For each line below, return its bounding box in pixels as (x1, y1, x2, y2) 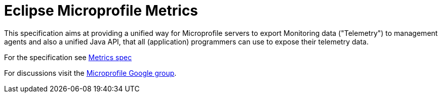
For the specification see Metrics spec (4, 53, 132, 62)
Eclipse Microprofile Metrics (4, 2, 198, 19)
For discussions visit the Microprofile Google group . (4, 68, 177, 77)
